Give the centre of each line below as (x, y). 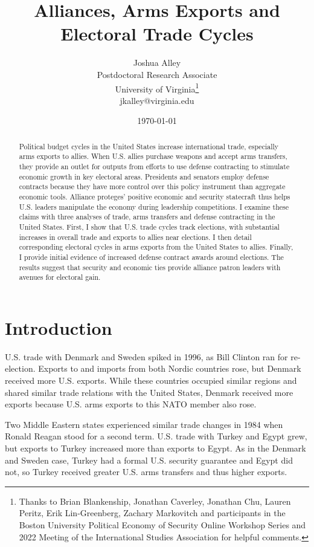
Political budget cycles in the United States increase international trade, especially (149, 146)
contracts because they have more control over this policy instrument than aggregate (152, 186)
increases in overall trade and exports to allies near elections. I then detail (135, 237)
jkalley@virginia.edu (157, 100)
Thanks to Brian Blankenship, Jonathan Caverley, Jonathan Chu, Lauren (155, 501)
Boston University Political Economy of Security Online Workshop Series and (162, 524)
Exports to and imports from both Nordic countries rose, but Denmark (170, 368)
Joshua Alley (157, 63)
